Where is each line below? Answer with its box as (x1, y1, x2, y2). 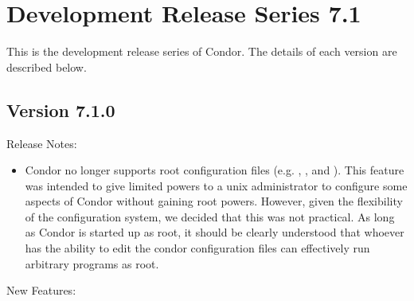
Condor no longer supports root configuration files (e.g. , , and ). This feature (25, 162, 404, 178)
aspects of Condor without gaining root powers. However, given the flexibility (25, 193, 403, 209)
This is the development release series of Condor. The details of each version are (6, 43, 397, 60)
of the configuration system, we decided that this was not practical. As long (25, 208, 395, 225)
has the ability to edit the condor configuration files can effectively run (25, 240, 370, 256)
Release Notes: (6, 135, 77, 151)
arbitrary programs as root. (25, 255, 159, 272)
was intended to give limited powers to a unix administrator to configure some (25, 177, 408, 193)
